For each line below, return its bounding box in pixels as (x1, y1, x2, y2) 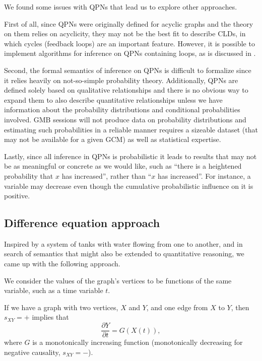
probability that (4, 170, 53, 181)
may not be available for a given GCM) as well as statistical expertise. (4, 134, 221, 145)
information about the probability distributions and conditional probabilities (4, 104, 240, 115)
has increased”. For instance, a (157, 170, 251, 181)
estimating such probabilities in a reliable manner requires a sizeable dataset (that (4, 124, 258, 134)
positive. (4, 190, 30, 201)
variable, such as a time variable (4, 285, 103, 296)
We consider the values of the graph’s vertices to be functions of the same (4, 275, 232, 285)
